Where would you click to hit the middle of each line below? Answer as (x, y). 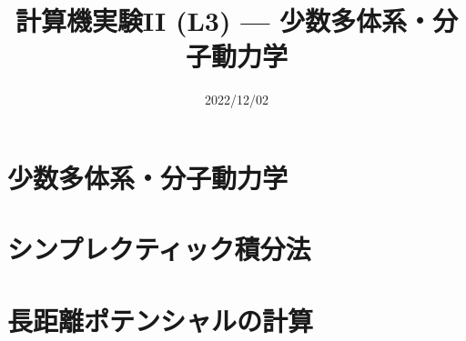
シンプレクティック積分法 (159, 249)
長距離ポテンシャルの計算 (161, 320)
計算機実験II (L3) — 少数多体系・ (224, 20)
